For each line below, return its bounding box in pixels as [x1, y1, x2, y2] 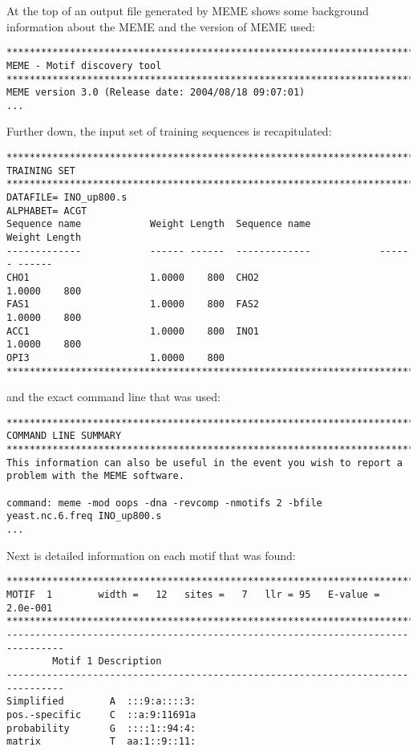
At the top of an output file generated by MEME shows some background [6, 2, 369, 18]
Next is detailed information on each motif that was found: [6, 546, 296, 563]
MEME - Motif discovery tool [6, 59, 162, 71]
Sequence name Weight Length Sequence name [6, 218, 311, 230]
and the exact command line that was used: [6, 388, 221, 405]
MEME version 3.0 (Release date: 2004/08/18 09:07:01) [6, 87, 306, 99]
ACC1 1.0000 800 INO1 [6, 325, 259, 337]
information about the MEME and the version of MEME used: [6, 18, 315, 35]
